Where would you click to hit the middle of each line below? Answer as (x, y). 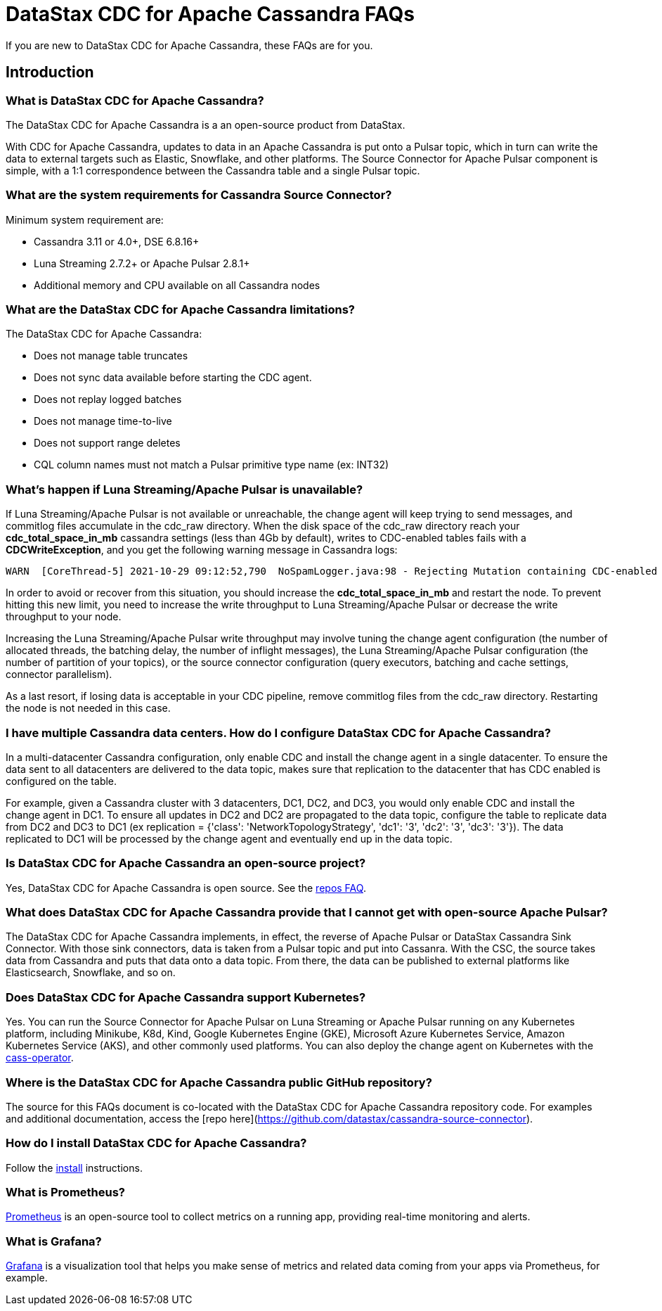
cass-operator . (40, 1058)
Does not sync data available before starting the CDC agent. (173, 378)
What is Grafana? (54, 1241)
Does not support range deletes (107, 443)
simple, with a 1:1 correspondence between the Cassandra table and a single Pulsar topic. (213, 170)
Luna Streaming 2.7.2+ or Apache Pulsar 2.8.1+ (142, 263)
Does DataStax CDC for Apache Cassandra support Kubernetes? (186, 997)
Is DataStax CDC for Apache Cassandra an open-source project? (186, 863)
